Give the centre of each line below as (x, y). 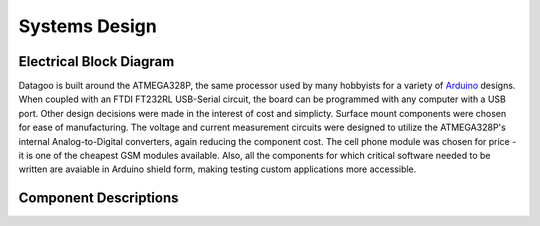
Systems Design (87, 26)
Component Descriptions (98, 198)
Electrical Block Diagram (96, 61)
